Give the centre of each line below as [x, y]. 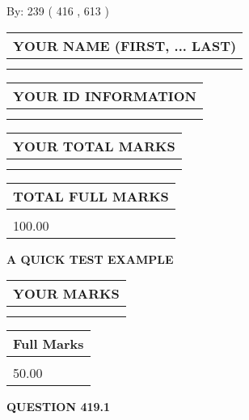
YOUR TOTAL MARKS [94, 146]
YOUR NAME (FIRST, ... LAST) [125, 45]
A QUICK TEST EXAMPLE [90, 259]
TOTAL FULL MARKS [91, 196]
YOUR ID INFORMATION [105, 95]
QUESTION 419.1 [59, 407]
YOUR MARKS [66, 294]
